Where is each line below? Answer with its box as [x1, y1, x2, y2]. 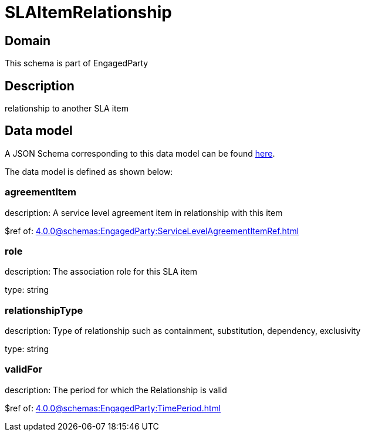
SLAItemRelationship [5, 2, 172, 22]
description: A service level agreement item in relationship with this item [5, 207, 283, 218]
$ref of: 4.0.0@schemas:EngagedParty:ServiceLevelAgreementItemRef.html [5, 225, 299, 236]
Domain [5, 33, 51, 48]
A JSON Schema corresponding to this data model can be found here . [5, 148, 275, 158]
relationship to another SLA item [5, 103, 129, 114]
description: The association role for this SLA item [5, 266, 198, 277]
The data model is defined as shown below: [5, 166, 173, 177]
